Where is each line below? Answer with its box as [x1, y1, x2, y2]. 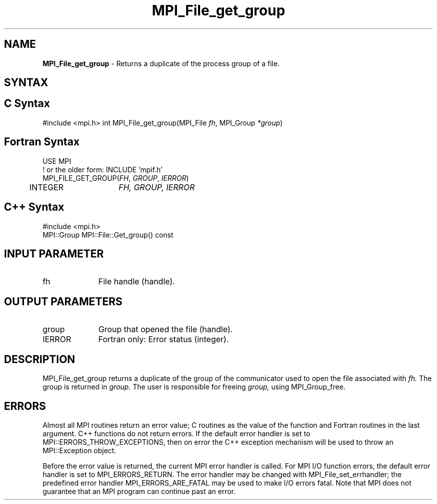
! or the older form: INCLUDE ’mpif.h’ [42, 165, 163, 174]
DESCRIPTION [4, 353, 75, 366]
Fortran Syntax [4, 135, 80, 148]
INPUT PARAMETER [4, 247, 104, 260]
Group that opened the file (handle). [98, 324, 233, 335]
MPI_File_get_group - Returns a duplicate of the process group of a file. [42, 59, 280, 68]
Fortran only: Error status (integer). [98, 334, 229, 345]
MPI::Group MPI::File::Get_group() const [42, 230, 174, 239]
